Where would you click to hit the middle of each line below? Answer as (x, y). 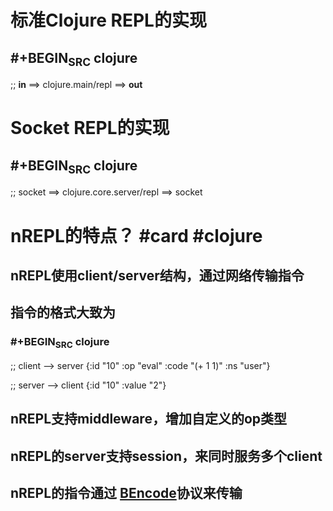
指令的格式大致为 (63, 312)
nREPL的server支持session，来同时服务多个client (166, 456)
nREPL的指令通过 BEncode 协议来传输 (126, 493)
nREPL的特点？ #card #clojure (136, 235)
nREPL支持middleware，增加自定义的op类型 (149, 419)
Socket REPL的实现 (90, 128)
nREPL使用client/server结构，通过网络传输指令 (157, 275)
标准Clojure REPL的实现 (108, 20)
